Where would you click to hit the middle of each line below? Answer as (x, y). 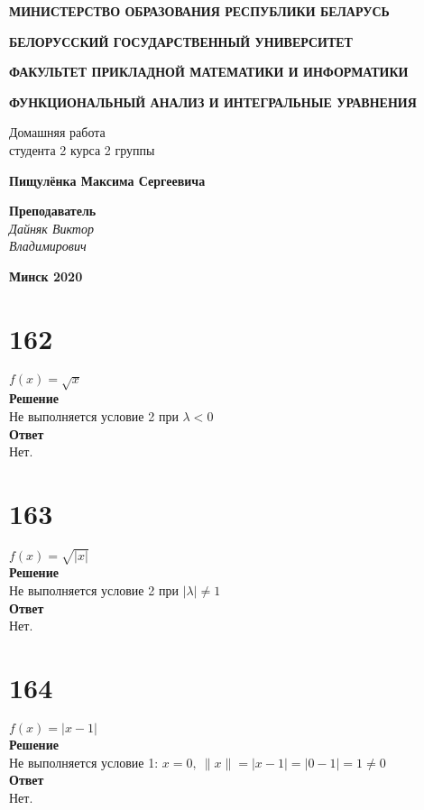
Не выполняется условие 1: (84, 762)
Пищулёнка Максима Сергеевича (107, 180)
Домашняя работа (57, 132)
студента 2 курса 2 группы (82, 149)
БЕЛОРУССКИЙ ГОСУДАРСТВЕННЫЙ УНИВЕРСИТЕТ (181, 41)
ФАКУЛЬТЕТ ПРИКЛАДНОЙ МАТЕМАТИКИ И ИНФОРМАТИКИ (209, 72)
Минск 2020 (46, 276)
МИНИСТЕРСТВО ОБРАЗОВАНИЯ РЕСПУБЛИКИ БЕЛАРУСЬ (199, 11)
